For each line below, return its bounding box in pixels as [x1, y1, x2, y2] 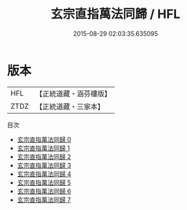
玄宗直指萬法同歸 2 [16, 152, 71, 160]
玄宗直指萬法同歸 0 [16, 135, 71, 143]
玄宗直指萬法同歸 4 [16, 169, 71, 178]
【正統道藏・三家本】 [35, 101, 105, 111]
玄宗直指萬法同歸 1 [16, 144, 70, 152]
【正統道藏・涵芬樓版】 [35, 89, 112, 98]
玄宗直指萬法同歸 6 [16, 187, 71, 195]
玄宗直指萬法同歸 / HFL [50, 6, 181, 22]
